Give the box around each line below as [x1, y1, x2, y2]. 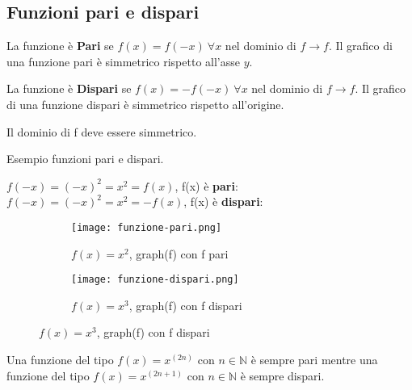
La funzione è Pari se [6, 37, 114, 54]
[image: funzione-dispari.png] [71, 274, 239, 286]
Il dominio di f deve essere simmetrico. [6, 123, 197, 140]
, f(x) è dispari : [183, 193, 263, 210]
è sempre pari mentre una [250, 351, 378, 368]
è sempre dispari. [240, 367, 325, 384]
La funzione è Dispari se [6, 80, 132, 97]
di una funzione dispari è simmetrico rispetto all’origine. [6, 95, 284, 112]
